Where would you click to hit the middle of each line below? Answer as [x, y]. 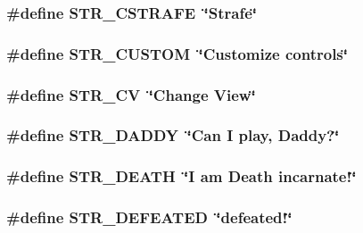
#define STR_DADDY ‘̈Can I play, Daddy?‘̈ [173, 135]
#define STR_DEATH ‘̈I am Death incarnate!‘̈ [181, 176]
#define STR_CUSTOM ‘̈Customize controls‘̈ [177, 53]
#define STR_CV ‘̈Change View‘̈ [131, 94]
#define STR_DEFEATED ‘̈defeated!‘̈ [149, 217]
